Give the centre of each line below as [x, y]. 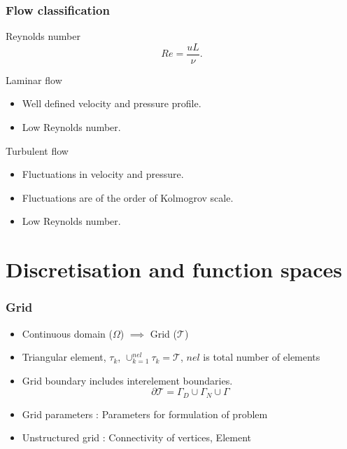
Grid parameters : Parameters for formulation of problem [145, 414]
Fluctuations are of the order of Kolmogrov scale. [128, 197]
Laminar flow [34, 80]
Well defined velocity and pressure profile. [112, 103]
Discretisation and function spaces [174, 269]
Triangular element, [64, 357]
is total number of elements [262, 357]
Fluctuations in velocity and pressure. [103, 174]
